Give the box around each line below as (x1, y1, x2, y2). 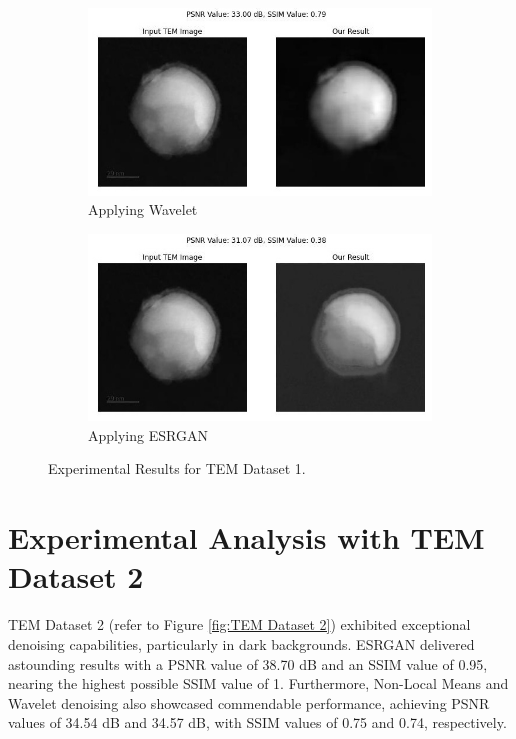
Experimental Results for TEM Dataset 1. (48, 458, 306, 479)
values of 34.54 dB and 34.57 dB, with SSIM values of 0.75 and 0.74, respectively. (8, 712, 507, 733)
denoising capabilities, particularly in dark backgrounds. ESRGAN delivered (8, 633, 475, 654)
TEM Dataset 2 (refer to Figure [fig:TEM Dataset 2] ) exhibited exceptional (8, 614, 471, 635)
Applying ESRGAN (88, 424, 208, 445)
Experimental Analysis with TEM (8, 517, 485, 558)
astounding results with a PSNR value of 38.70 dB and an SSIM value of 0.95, (8, 653, 488, 674)
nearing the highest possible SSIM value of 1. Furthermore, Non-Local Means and (8, 673, 509, 694)
